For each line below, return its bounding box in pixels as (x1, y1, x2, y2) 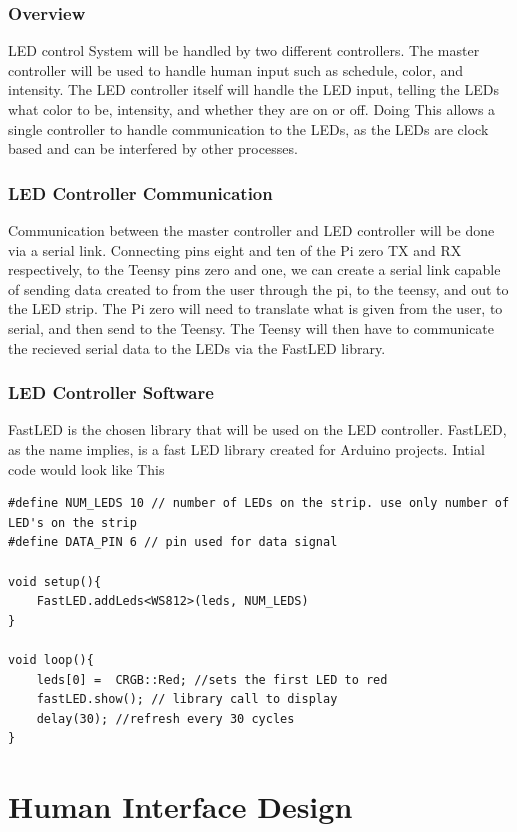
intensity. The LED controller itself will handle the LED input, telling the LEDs (8, 79, 499, 100)
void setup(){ (8, 574, 102, 589)
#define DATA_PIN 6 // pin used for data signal (8, 535, 338, 550)
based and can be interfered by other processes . (8, 138, 298, 159)
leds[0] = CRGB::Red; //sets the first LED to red (36, 672, 388, 687)
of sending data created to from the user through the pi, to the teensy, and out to (8, 278, 509, 299)
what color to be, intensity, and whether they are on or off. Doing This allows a (8, 99, 496, 119)
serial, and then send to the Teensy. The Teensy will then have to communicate (8, 317, 495, 338)
